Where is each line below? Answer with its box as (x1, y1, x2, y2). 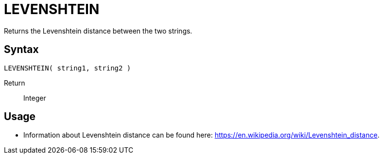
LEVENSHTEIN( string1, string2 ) (4, 64, 131, 72)
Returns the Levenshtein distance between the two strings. (4, 26, 192, 35)
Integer (23, 93, 46, 102)
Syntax (4, 43, 39, 56)
